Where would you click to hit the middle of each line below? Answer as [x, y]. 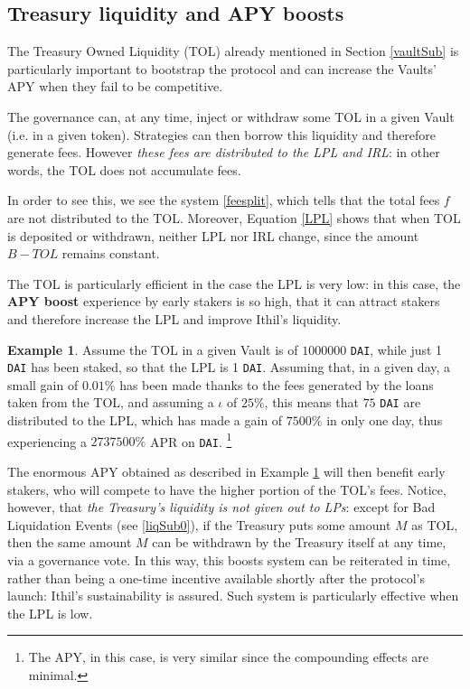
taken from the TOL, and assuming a [111, 402]
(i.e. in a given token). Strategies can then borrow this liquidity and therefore [222, 134]
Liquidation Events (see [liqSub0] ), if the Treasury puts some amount [199, 524]
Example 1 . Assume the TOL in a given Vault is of [153, 349]
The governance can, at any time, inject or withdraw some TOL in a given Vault [231, 116]
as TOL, [435, 524]
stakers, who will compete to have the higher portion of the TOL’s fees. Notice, [227, 489]
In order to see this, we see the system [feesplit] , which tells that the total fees [224, 200]
